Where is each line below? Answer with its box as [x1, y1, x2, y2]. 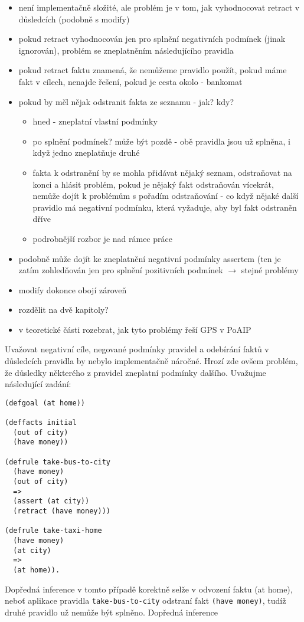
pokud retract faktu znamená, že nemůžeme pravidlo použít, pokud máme [18, 64, 287, 76]
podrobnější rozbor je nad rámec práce [32, 232, 172, 244]
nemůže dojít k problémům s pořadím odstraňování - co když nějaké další [32, 189, 299, 202]
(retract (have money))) [13, 507, 110, 516]
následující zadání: [5, 378, 71, 390]
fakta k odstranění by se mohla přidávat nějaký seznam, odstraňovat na [32, 166, 292, 178]
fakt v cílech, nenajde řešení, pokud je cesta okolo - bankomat [18, 75, 243, 87]
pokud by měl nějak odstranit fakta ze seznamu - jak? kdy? [18, 95, 234, 107]
